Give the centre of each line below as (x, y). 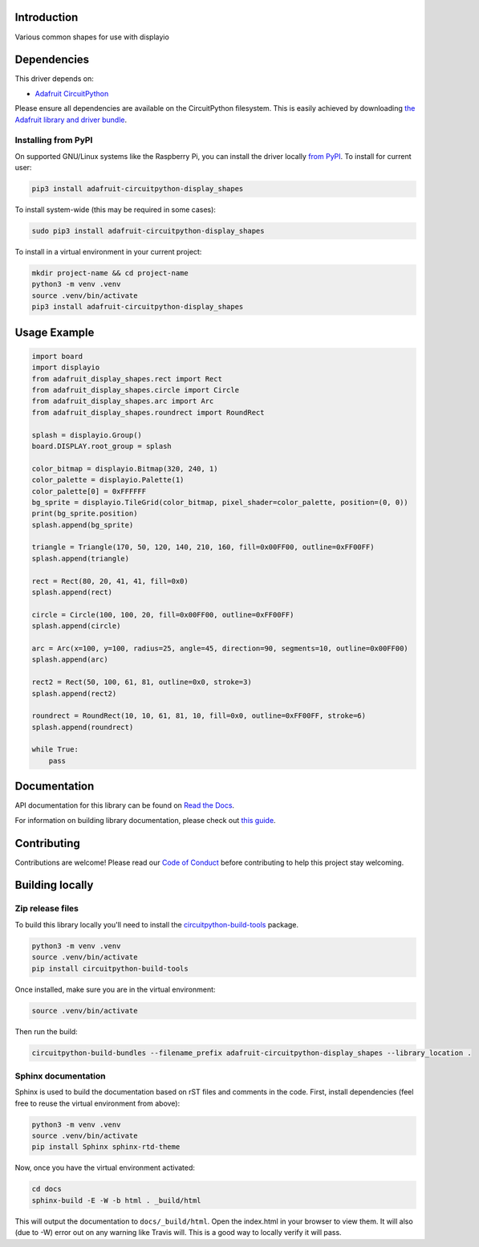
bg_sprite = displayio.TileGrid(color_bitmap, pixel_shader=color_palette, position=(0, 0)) (220, 502)
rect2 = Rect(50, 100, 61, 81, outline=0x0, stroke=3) (142, 682)
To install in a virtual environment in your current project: (108, 252)
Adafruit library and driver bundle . (71, 120)
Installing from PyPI (54, 141)
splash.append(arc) (70, 660)
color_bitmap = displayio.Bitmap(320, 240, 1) (125, 469)
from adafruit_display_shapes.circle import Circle (136, 390)
